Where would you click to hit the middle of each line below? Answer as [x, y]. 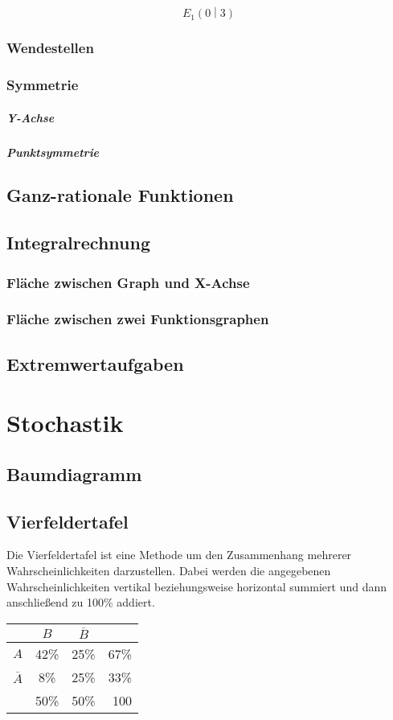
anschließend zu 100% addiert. [81, 602]
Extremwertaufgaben [95, 363]
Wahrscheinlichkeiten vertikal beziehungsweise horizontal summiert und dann [196, 586]
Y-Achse [31, 117]
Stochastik [65, 423]
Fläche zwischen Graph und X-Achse [128, 282]
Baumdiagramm [74, 473]
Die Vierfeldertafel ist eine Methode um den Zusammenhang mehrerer [179, 555]
